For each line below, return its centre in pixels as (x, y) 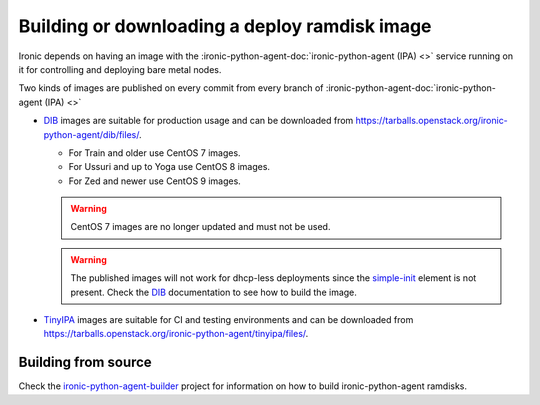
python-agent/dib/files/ (91, 134)
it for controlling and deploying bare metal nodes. (120, 69)
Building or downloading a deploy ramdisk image (225, 26)
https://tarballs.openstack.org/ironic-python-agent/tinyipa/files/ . (176, 334)
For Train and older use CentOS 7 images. (154, 152)
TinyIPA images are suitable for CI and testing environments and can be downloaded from (228, 320)
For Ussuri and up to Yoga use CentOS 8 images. (169, 167)
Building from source (85, 362)
